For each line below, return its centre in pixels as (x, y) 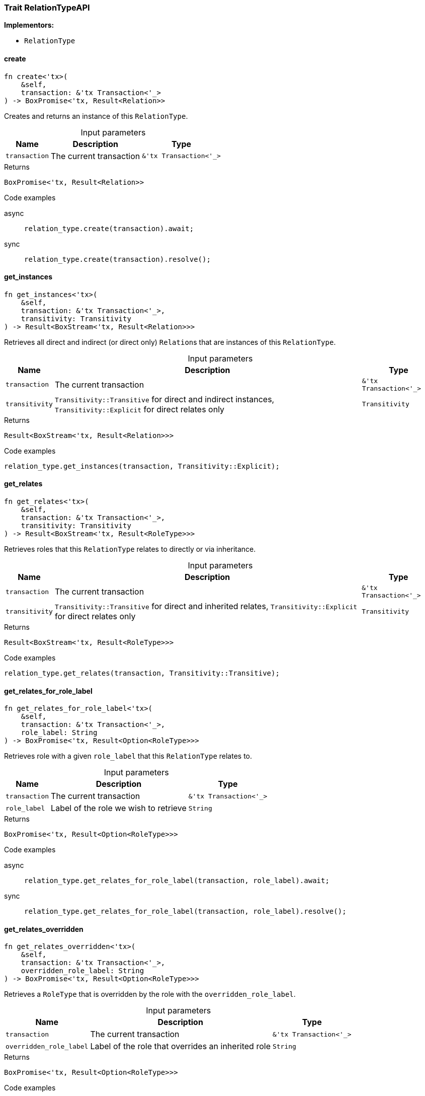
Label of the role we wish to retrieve (119, 808)
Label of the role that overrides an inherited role (180, 1046)
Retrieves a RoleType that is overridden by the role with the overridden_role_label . (150, 994)
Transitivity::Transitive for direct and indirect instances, (164, 399)
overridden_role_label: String (82, 971)
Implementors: (29, 25)
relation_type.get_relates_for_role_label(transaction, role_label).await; (177, 881)
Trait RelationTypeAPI (47, 8)
